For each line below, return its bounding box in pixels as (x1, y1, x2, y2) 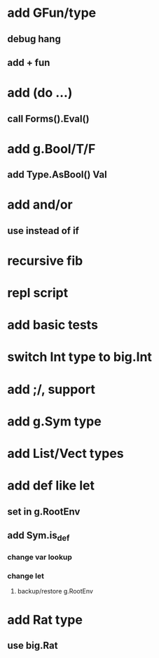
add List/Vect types (7, 446, 124, 461)
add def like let (7, 478, 95, 494)
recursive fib (7, 253, 83, 268)
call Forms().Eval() (7, 112, 90, 124)
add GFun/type (7, 5, 97, 21)
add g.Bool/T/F (7, 140, 96, 157)
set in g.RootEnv (7, 506, 81, 518)
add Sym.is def (7, 529, 70, 544)
